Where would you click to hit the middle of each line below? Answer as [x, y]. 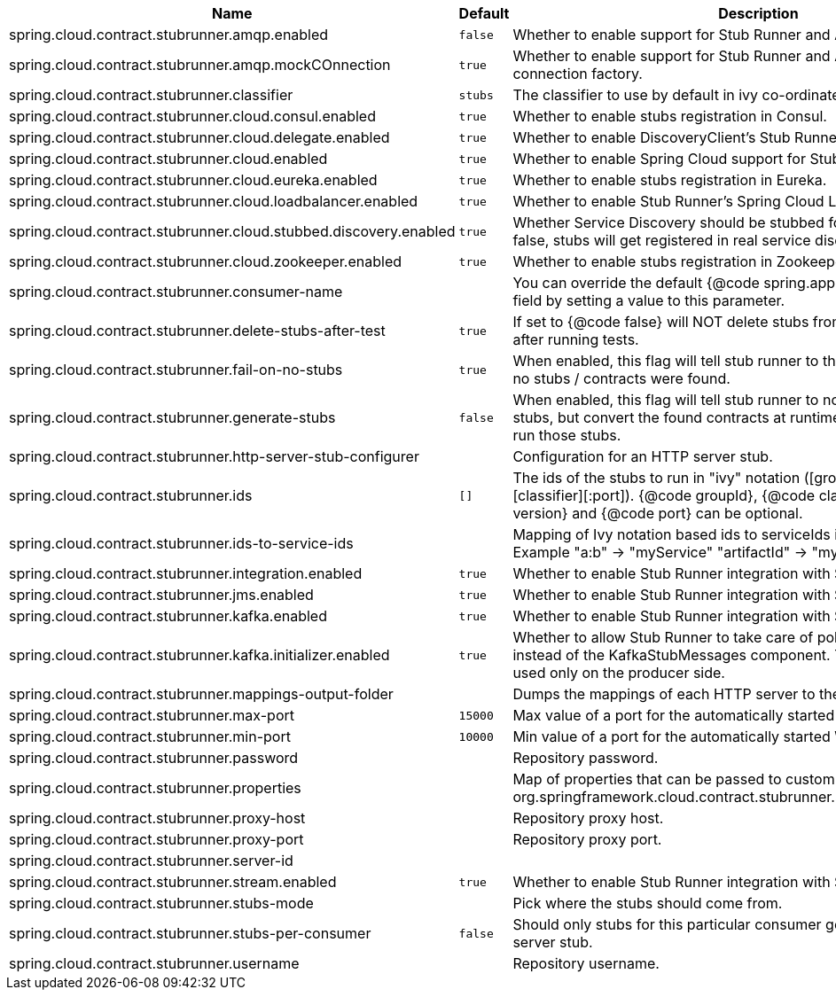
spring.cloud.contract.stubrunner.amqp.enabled [169, 35]
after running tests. [576, 339]
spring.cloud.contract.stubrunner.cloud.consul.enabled [192, 116]
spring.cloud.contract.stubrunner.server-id [151, 861]
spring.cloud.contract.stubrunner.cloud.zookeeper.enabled [206, 261]
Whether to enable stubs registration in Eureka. [670, 180]
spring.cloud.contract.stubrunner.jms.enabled [161, 595]
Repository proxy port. [587, 839]
